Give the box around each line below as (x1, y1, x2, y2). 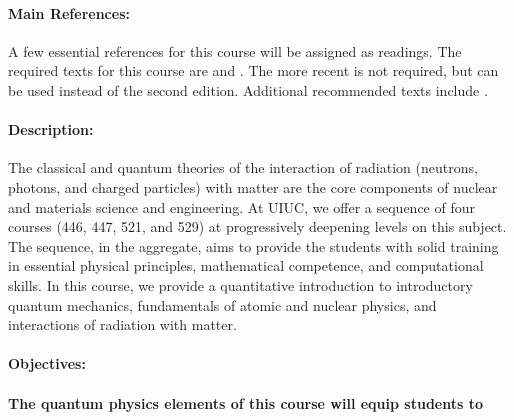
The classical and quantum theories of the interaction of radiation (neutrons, (8, 157, 478, 178)
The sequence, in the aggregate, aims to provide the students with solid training (8, 235, 499, 256)
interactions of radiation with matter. (8, 314, 237, 335)
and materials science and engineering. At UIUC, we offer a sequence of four (8, 196, 475, 217)
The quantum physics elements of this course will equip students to (8, 392, 484, 413)
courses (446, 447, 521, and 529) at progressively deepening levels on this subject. (8, 216, 507, 237)
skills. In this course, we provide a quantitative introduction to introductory (8, 274, 473, 295)
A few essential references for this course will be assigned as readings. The (8, 40, 462, 61)
